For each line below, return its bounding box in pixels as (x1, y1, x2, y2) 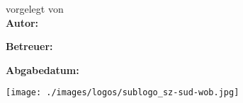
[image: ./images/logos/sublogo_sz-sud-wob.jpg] (6, 87, 239, 98)
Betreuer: (6, 39, 53, 54)
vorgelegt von (6, 1, 64, 16)
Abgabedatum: (6, 62, 79, 77)
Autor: (6, 15, 39, 30)
